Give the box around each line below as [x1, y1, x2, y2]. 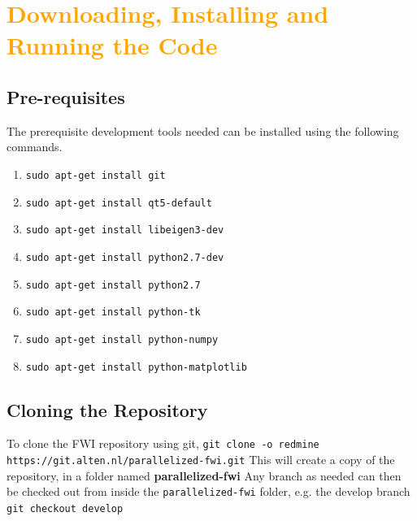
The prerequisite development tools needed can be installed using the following [7, 122, 399, 139]
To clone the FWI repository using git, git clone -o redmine [7, 435, 319, 452]
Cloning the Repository [7, 397, 208, 422]
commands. [7, 138, 63, 155]
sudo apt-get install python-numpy [25, 333, 219, 345]
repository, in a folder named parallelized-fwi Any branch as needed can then [7, 467, 402, 484]
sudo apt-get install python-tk [25, 306, 201, 319]
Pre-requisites [7, 84, 125, 109]
